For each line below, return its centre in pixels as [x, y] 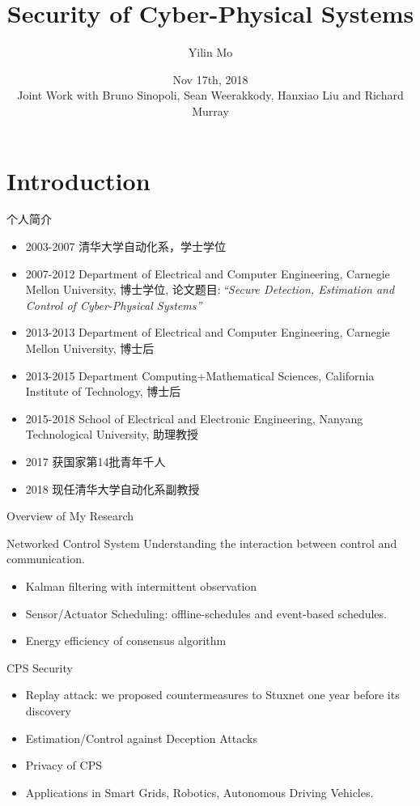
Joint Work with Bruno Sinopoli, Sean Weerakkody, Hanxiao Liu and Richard [210, 95]
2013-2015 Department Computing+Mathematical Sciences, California [200, 375]
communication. [46, 559]
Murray [210, 110]
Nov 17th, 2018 [210, 79]
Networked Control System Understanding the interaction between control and [202, 543]
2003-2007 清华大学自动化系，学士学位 [126, 246]
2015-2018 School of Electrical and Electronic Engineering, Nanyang [194, 418]
